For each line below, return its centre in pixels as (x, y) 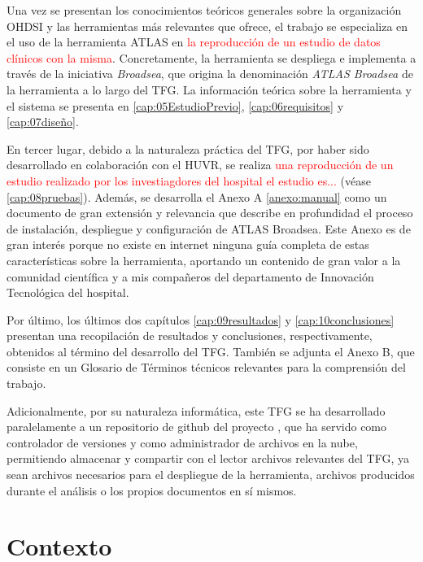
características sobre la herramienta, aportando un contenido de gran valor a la (204, 260)
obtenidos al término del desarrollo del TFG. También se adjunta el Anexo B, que (211, 351)
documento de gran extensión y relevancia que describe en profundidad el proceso (210, 213)
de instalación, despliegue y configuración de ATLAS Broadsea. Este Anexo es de (209, 228)
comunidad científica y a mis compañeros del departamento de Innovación (190, 276)
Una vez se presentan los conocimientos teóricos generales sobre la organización (204, 10)
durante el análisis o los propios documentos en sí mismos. (152, 490)
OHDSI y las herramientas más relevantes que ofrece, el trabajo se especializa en (207, 26)
